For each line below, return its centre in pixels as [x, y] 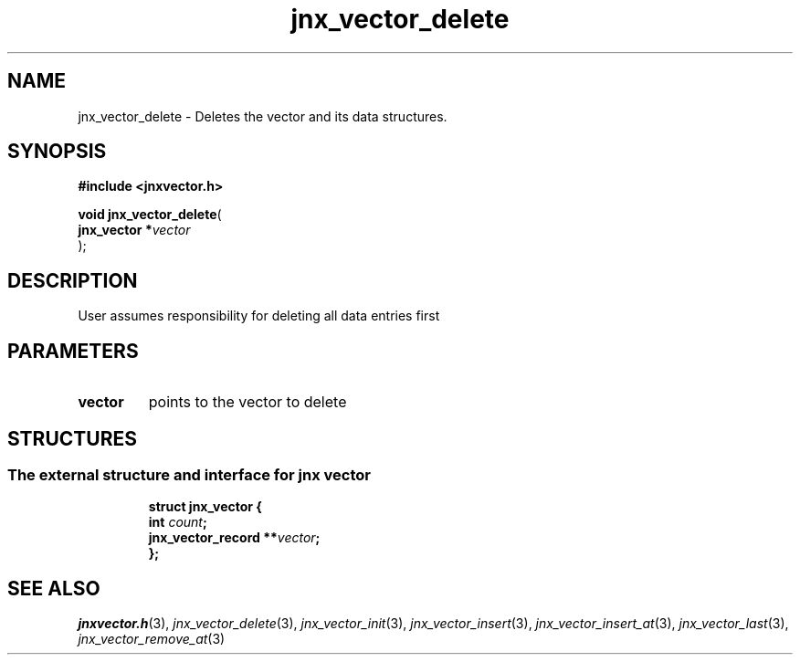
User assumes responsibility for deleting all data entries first [259, 316]
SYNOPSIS [57, 152]
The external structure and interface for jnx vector [189, 474]
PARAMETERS [73, 351]
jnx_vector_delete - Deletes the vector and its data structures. [263, 116]
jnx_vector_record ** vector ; [234, 538]
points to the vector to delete [247, 402]
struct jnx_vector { [205, 507]
